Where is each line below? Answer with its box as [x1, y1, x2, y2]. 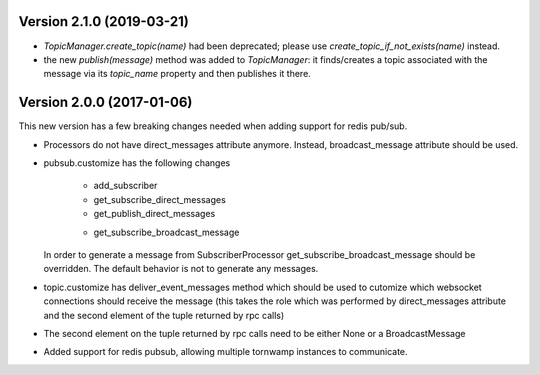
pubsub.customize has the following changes [43, 156, 231, 169]
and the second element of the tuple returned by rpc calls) [43, 309, 285, 321]
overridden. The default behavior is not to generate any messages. [43, 263, 319, 275]
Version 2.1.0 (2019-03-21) [18, 13, 189, 30]
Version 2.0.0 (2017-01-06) [18, 94, 193, 111]
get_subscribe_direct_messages [93, 193, 227, 205]
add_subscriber [93, 180, 158, 192]
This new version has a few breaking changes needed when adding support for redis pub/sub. [18, 120, 408, 132]
